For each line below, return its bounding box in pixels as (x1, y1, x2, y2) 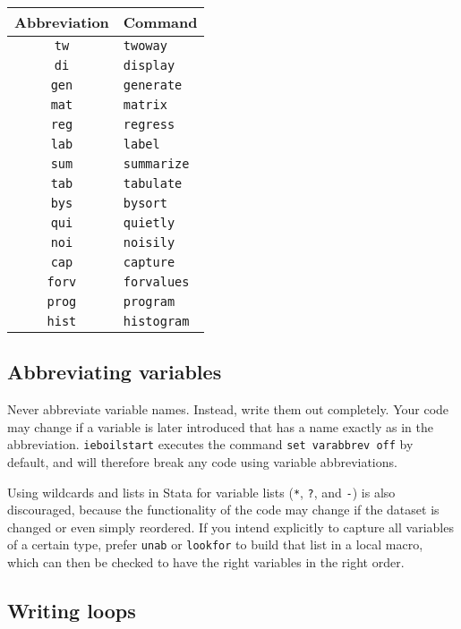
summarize (123, 157, 190, 171)
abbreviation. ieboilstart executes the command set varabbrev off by (7, 435, 414, 454)
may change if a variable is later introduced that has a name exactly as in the (7, 417, 433, 436)
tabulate (123, 176, 183, 191)
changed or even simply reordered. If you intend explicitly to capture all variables (7, 517, 454, 536)
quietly (123, 216, 175, 230)
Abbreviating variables (7, 358, 222, 386)
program (123, 294, 175, 309)
